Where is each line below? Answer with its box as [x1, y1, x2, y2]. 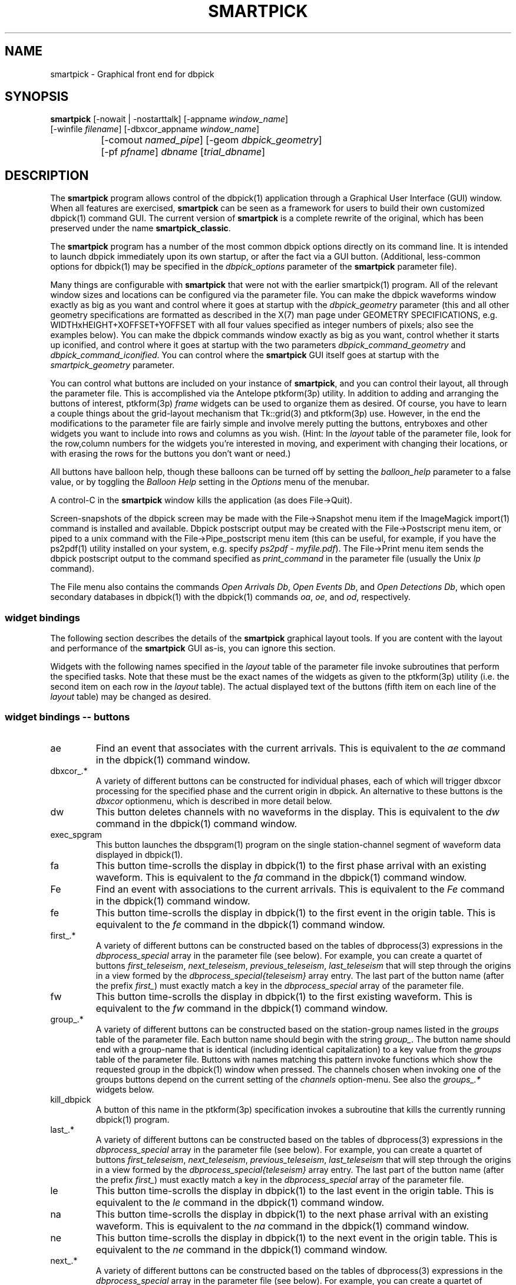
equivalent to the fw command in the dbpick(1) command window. [95, 1002, 388, 1014]
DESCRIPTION [5, 168, 89, 183]
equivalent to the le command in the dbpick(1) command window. [95, 1196, 385, 1208]
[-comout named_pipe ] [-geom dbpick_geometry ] [101, 134, 322, 146]
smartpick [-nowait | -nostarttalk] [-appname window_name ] [50, 114, 289, 124]
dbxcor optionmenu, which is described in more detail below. [95, 795, 332, 806]
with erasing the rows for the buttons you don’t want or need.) [50, 448, 291, 459]
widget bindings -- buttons [5, 711, 130, 723]
